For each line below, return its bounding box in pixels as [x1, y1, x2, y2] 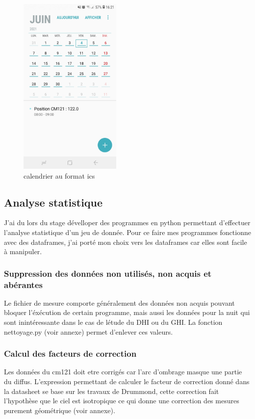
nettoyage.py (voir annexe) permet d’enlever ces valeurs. [4, 326, 173, 337]
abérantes [4, 278, 43, 290]
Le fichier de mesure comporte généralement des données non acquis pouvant [4, 297, 235, 308]
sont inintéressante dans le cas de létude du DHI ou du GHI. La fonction [4, 317, 223, 327]
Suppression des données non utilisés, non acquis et [4, 267, 212, 279]
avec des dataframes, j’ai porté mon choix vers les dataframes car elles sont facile [4, 236, 247, 247]
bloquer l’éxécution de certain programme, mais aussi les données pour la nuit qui [4, 307, 250, 317]
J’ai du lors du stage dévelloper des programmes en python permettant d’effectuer [4, 217, 251, 228]
